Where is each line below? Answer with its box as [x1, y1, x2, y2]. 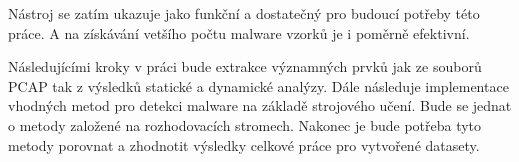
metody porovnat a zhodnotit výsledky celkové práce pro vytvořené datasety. [8, 134, 480, 155]
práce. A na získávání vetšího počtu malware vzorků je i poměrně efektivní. [8, 22, 470, 43]
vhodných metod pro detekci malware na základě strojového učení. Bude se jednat [8, 95, 512, 116]
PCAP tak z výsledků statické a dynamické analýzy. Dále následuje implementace [8, 75, 509, 96]
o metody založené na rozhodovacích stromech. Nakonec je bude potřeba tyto [8, 114, 482, 135]
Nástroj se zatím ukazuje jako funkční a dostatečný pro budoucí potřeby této [8, 3, 480, 23]
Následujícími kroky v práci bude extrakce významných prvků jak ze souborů [8, 56, 482, 77]
